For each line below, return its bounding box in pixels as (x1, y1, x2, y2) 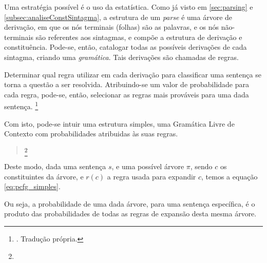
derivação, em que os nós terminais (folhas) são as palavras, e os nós (4, 22, 219, 32)
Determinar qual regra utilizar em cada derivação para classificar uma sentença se (4, 69, 261, 79)
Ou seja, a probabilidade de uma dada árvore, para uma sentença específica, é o (4, 198, 255, 209)
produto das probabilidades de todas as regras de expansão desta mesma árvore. (4, 208, 257, 219)
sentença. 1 (4, 99, 39, 111)
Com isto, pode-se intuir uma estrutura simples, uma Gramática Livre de (4, 118, 235, 129)
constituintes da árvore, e (4, 171, 84, 181)
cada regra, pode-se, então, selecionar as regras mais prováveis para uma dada (4, 89, 249, 99)
